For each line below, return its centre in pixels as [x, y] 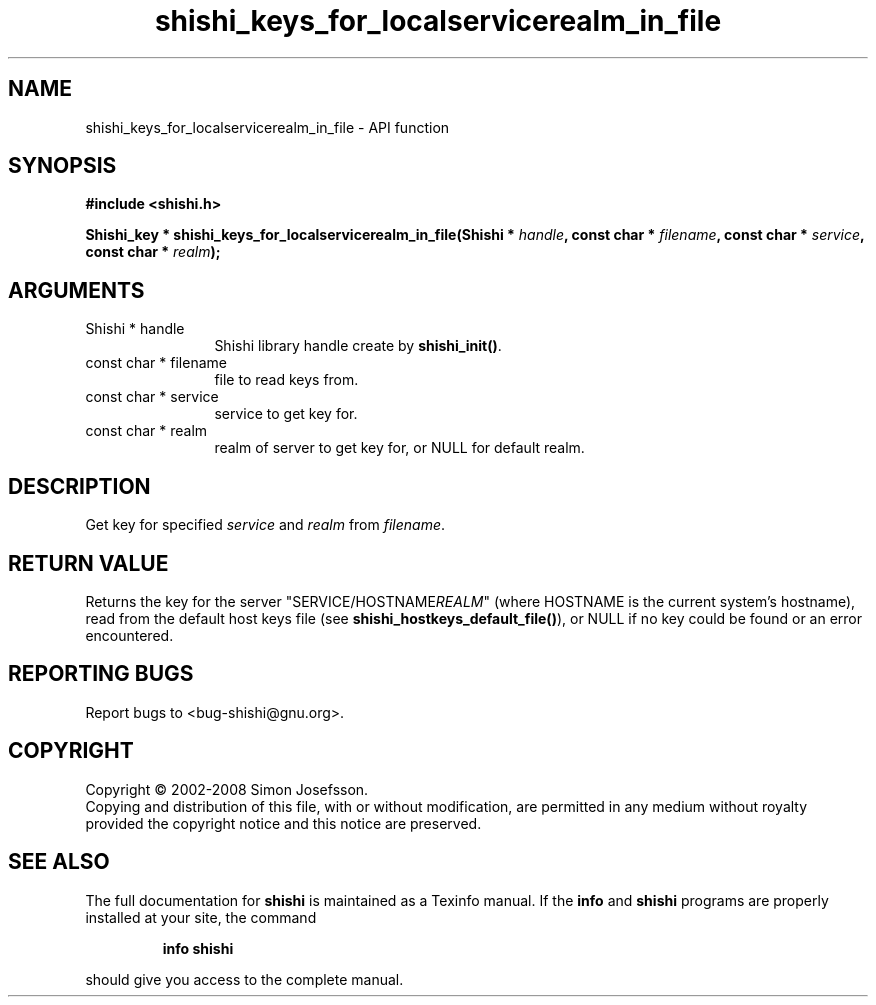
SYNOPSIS [62, 166]
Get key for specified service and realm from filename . [265, 525]
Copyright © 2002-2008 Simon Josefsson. [227, 789]
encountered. [129, 635]
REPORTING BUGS [101, 674]
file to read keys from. [286, 380]
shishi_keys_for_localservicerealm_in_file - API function [267, 127]
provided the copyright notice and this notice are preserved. [283, 823]
